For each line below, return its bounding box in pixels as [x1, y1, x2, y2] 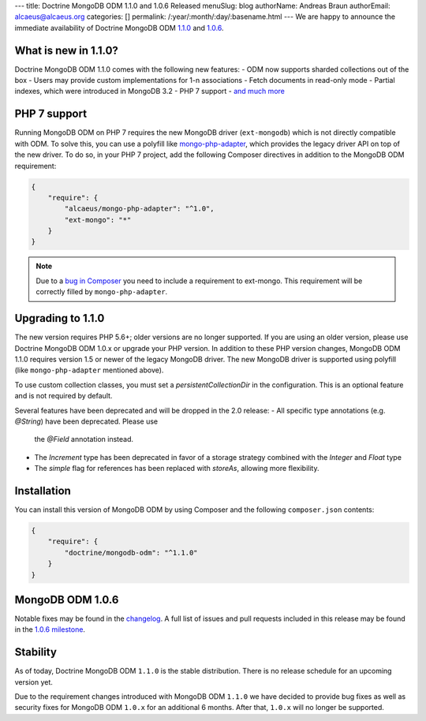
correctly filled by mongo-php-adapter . [35, 287, 168, 297]
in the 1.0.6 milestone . [14, 625, 86, 634]
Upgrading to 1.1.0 [14, 312, 105, 325]
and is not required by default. [14, 391, 113, 401]
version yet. [14, 677, 53, 686]
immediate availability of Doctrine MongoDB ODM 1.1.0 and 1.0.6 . [14, 23, 224, 32]
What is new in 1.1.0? [14, 43, 118, 57]
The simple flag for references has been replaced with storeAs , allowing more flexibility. [34, 464, 319, 473]
